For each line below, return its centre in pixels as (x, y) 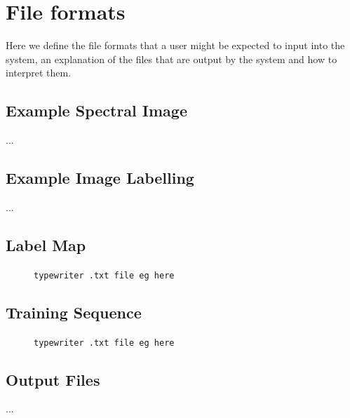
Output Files (53, 379)
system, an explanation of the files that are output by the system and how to (171, 59)
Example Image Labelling (100, 178)
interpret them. (39, 73)
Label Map (46, 244)
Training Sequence (74, 312)
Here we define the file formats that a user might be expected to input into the (175, 45)
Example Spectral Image (96, 110)
